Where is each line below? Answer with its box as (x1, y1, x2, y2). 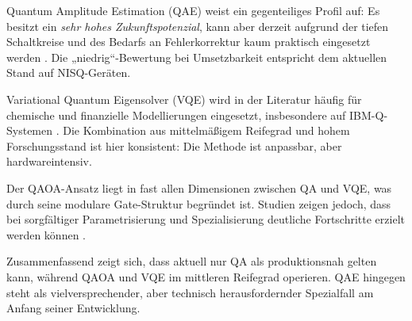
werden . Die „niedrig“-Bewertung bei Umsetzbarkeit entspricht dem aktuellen (6, 48, 387, 65)
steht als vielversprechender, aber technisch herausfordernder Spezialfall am (6, 284, 374, 300)
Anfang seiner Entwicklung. (6, 300, 141, 316)
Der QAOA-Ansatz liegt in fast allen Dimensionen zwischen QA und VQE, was (6, 179, 392, 196)
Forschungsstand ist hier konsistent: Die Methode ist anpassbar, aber (6, 137, 342, 154)
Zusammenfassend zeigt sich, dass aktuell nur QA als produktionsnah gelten (6, 253, 377, 269)
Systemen (6, 122, 53, 139)
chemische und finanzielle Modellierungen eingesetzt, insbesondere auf (6, 106, 346, 123)
